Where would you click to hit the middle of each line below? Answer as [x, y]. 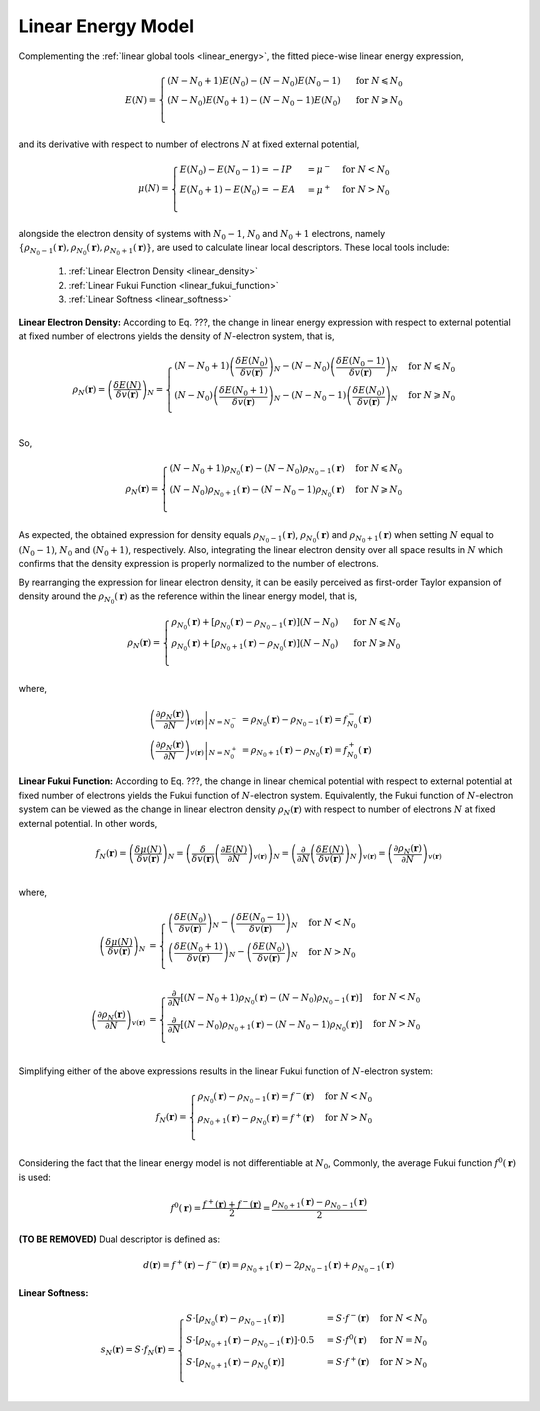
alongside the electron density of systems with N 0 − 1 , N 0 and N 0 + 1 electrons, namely [202, 234]
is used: [35, 1177]
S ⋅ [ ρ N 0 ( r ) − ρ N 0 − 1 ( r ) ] [235, 1320]
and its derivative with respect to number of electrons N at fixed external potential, [189, 144]
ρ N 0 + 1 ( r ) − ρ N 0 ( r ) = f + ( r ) [256, 1118]
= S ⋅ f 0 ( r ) [346, 1339]
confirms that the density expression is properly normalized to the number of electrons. [198, 564]
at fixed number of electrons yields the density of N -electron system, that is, [176, 336]
